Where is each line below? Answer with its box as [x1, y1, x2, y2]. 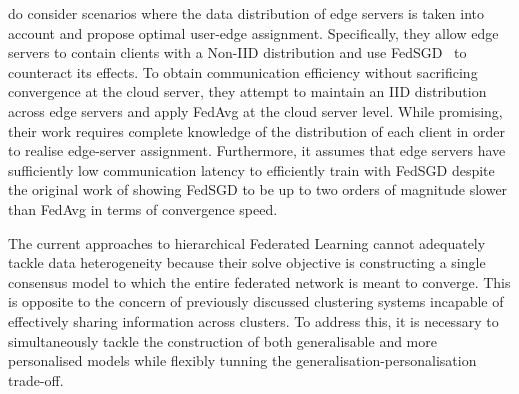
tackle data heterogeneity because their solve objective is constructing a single [8, 252, 486, 273]
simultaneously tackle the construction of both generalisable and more [8, 330, 437, 351]
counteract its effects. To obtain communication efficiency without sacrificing [8, 61, 478, 82]
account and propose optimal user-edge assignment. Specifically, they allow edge [8, 22, 499, 43]
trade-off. [8, 369, 64, 390]
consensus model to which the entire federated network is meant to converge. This [8, 271, 511, 292]
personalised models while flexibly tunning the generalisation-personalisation [8, 350, 477, 371]
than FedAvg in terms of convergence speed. [8, 198, 278, 219]
